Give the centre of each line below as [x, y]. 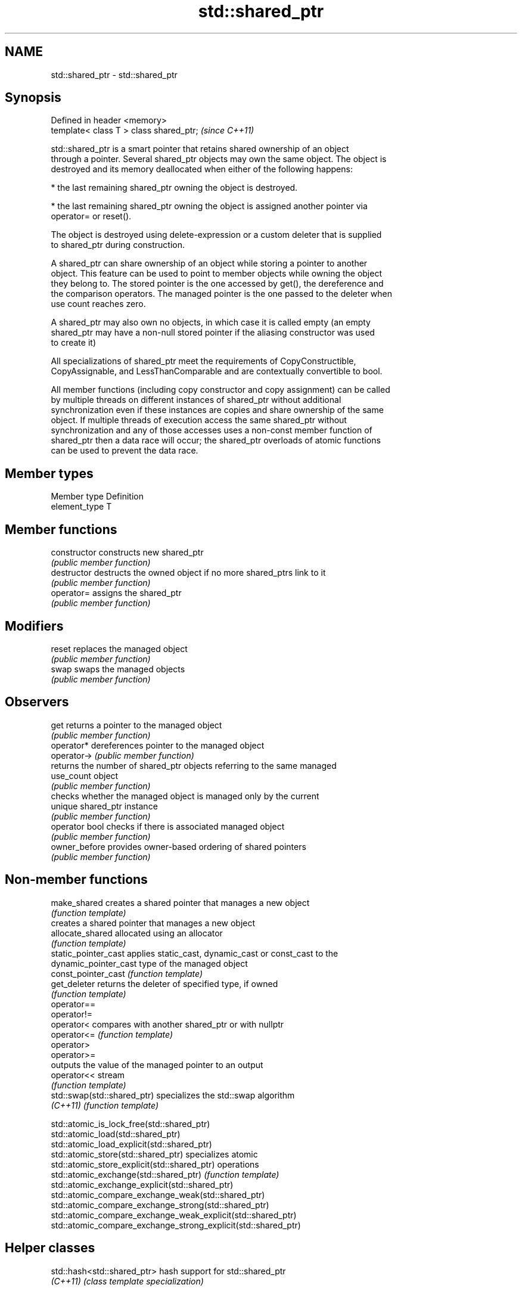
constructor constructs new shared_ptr [127, 553]
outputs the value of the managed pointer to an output [157, 1065]
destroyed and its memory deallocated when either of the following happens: [202, 169]
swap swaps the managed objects [118, 669]
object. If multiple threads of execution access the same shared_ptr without [199, 420]
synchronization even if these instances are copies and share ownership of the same [217, 410]
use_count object [85, 775]
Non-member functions [76, 880]
